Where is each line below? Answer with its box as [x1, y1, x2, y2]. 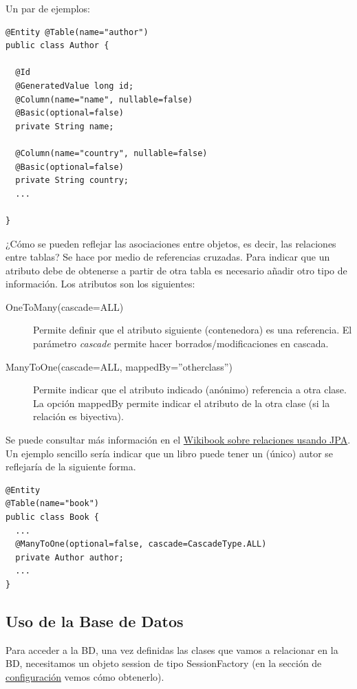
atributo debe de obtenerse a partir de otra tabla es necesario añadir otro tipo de [6, 263, 347, 277]
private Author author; [15, 552, 124, 562]
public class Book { [6, 512, 100, 522]
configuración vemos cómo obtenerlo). [6, 669, 164, 683]
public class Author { [6, 41, 109, 51]
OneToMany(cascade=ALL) [6, 299, 124, 314]
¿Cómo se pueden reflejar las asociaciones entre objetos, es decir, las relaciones [6, 236, 336, 250]
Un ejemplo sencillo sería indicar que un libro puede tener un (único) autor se [6, 446, 334, 460]
